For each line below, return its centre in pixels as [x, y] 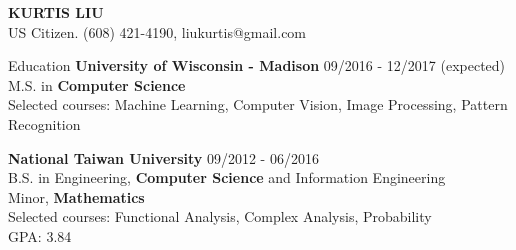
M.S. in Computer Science [97, 84]
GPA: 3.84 [40, 235]
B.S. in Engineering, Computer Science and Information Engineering [227, 177]
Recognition [44, 123]
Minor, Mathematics [76, 196]
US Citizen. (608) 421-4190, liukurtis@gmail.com [157, 31]
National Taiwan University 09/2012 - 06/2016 [163, 157]
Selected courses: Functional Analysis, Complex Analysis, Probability [220, 216]
